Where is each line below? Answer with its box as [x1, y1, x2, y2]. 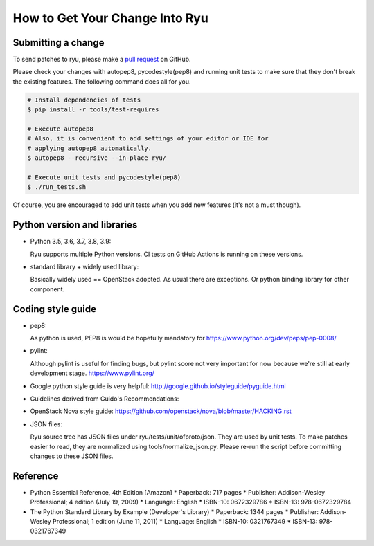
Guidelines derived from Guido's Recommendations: [30, 394, 179, 403]
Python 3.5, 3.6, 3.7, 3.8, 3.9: [30, 237, 112, 246]
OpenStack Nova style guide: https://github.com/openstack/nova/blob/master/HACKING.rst [30, 407, 292, 415]
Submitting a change [12, 37, 105, 48]
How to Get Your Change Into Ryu [12, 10, 209, 26]
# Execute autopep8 [27, 125, 93, 133]
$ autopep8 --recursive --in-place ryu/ [27, 154, 166, 162]
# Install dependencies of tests [27, 95, 141, 104]
